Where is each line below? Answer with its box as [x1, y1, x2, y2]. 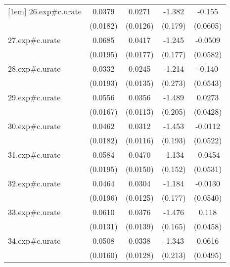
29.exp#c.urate [8, 91, 61, 103]
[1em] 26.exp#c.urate [8, 5, 82, 17]
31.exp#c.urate [8, 149, 61, 160]
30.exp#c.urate [8, 120, 61, 132]
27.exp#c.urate [8, 34, 61, 45]
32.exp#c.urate [8, 178, 61, 189]
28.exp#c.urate [8, 63, 61, 74]
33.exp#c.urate [8, 206, 61, 218]
